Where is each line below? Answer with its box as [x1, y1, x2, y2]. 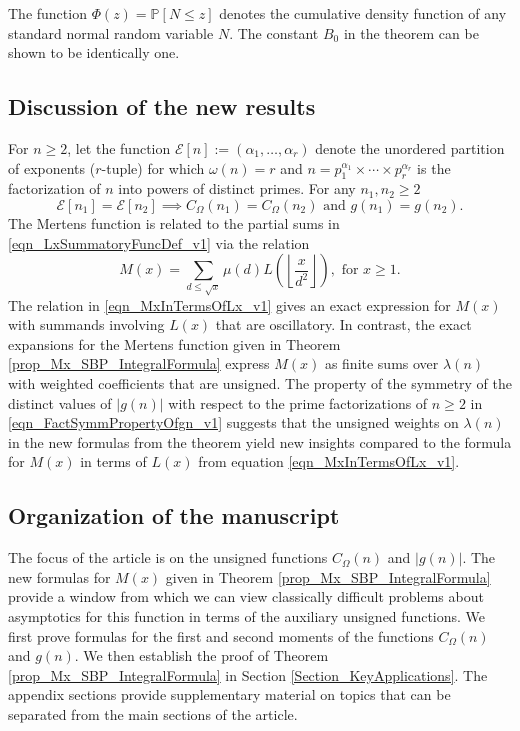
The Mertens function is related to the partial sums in [8, 212, 340, 233]
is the [417, 157, 451, 178]
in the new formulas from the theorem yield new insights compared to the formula [8, 431, 512, 452]
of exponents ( [8, 157, 96, 178]
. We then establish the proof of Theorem [74, 645, 329, 666]
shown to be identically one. [8, 42, 180, 63]
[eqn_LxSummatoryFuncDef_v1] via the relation [8, 232, 310, 253]
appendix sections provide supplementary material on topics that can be [8, 684, 451, 705]
